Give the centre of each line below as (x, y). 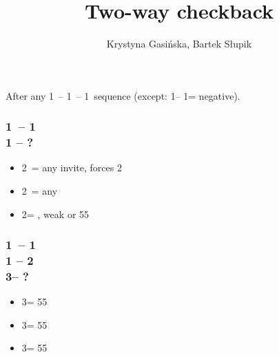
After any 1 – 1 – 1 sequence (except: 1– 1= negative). (123, 95)
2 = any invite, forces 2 (72, 167)
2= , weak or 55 (55, 214)
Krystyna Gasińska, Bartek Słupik (179, 44)
